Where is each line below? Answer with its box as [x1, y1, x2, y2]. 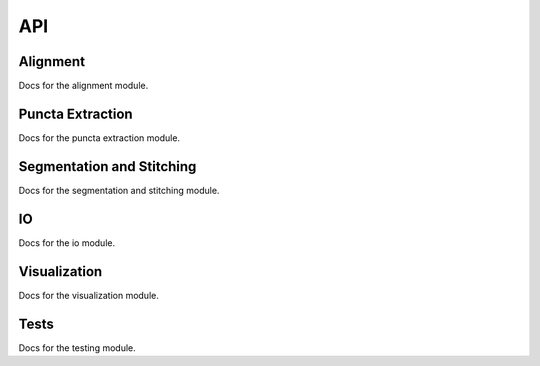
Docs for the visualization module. [18, 289, 159, 301]
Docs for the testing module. [18, 341, 137, 354]
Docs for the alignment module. [18, 80, 149, 92]
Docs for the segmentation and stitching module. [18, 184, 220, 196]
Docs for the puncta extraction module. [18, 131, 180, 144]
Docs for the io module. [18, 236, 115, 249]
